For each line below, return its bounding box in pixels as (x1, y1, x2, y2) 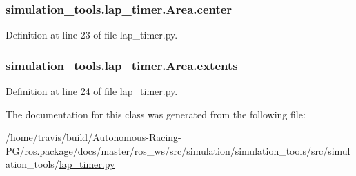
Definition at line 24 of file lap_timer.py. (6, 84, 178, 98)
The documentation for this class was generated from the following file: (6, 107, 306, 121)
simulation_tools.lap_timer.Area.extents (6, 56, 238, 74)
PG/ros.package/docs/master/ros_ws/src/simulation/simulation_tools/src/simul (6, 143, 350, 157)
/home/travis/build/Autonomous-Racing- (6, 130, 181, 144)
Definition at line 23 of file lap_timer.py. (6, 27, 178, 42)
